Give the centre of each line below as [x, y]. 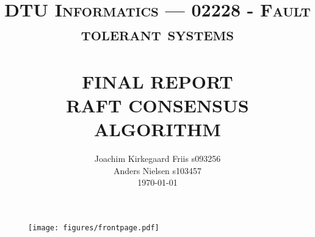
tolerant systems [157, 33]
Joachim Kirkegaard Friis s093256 [157, 159]
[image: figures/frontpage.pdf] [94, 228]
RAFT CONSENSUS [157, 105]
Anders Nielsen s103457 [157, 170]
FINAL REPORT [157, 81]
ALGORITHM [157, 129]
